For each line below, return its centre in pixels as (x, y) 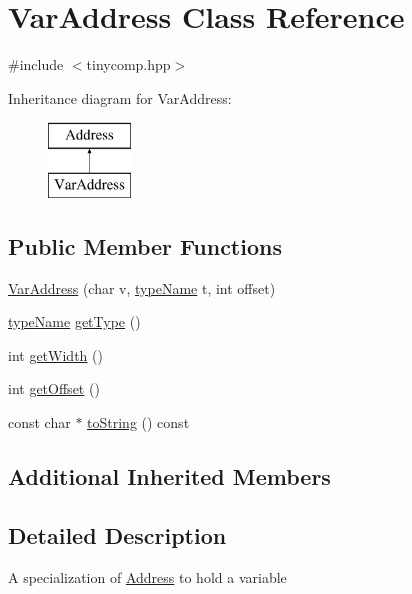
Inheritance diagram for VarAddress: (120, 97)
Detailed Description (117, 534)
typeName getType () (74, 321)
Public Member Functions (145, 245)
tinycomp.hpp (128, 64)
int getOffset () (54, 388)
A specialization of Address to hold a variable (147, 576)
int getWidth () (55, 354)
